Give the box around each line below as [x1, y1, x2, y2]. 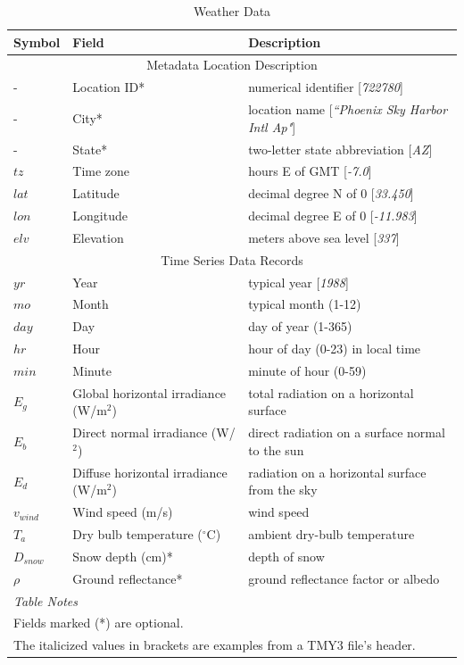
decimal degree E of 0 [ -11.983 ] [248, 206, 418, 225]
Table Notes [13, 591, 78, 610]
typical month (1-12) [248, 295, 361, 313]
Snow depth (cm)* [72, 546, 173, 565]
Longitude [72, 206, 128, 225]
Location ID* [72, 78, 145, 96]
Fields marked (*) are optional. [13, 613, 184, 632]
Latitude [72, 184, 120, 203]
